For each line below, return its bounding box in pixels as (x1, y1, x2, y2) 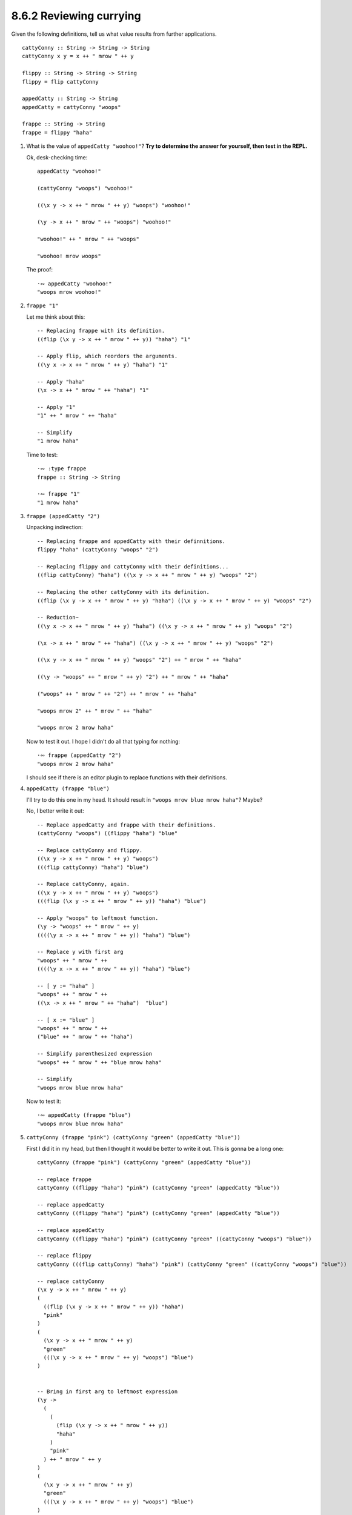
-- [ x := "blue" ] (37, 1016, 95, 1024)
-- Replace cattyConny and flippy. (37, 847, 143, 854)
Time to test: (26, 451, 58, 458)
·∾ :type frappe (37, 465, 87, 472)
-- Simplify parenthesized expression (37, 1050, 153, 1057)
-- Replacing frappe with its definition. (37, 327, 165, 335)
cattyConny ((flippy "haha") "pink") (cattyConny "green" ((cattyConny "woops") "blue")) (37, 1235, 312, 1242)
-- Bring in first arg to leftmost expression (37, 1388, 178, 1395)
